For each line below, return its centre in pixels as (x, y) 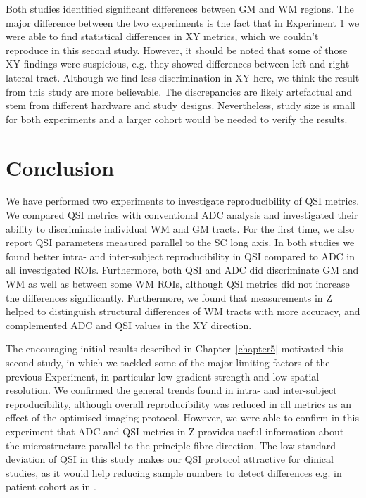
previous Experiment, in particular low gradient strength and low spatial (163, 376)
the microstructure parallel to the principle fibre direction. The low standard (171, 445)
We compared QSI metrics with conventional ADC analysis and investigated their (182, 215)
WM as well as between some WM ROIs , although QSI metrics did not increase (178, 284)
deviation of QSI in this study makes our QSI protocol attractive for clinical (170, 459)
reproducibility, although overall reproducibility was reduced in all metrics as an (178, 403)
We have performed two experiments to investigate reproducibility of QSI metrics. (183, 201)
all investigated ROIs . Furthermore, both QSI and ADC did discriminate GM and (182, 270)
